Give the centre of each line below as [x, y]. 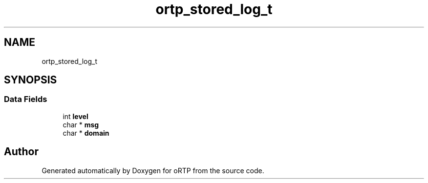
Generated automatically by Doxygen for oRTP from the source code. [153, 170]
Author [21, 152]
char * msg [81, 124]
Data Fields [26, 99]
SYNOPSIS [31, 80]
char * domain [86, 133]
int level [75, 116]
